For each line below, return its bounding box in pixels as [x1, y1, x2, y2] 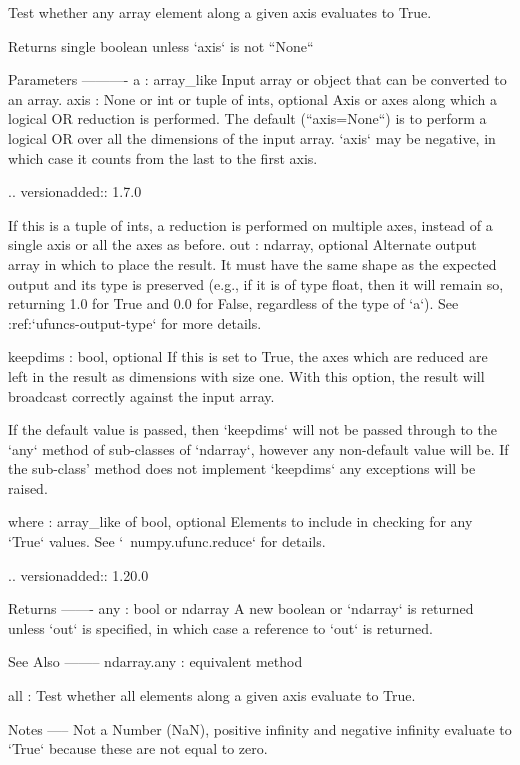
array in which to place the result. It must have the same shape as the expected [8, 253, 497, 274]
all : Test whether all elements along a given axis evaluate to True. [8, 685, 416, 706]
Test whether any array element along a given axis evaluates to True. [8, 2, 432, 22]
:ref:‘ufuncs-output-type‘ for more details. [8, 312, 262, 333]
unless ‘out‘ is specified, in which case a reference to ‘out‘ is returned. [8, 617, 433, 638]
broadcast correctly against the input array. [8, 385, 275, 406]
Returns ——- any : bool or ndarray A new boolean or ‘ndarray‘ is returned [8, 598, 474, 619]
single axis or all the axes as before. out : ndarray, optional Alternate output [8, 234, 477, 255]
